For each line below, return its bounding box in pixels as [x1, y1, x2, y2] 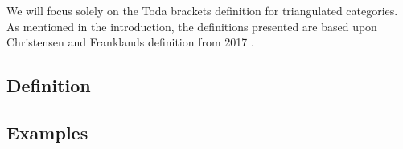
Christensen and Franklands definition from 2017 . [6, 34, 254, 50]
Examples [6, 119, 88, 144]
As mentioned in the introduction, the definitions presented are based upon [6, 18, 377, 34]
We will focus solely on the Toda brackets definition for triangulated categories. [6, 2, 398, 18]
